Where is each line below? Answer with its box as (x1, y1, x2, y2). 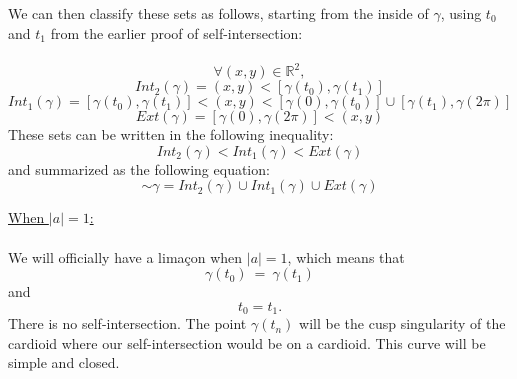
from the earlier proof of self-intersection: (50, 22, 303, 43)
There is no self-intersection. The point (8, 313, 247, 334)
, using (440, 3, 482, 23)
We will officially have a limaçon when (8, 246, 243, 267)
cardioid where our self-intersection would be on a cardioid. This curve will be (8, 332, 486, 353)
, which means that (287, 246, 405, 267)
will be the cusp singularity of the (299, 313, 506, 334)
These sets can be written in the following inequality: (8, 124, 334, 145)
